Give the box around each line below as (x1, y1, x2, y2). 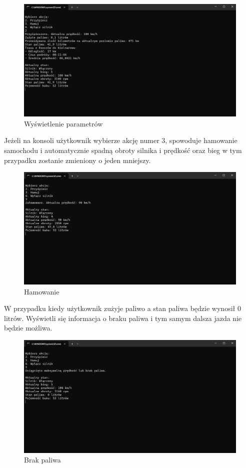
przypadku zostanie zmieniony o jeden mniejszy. (4, 154, 151, 165)
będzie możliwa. (4, 322, 52, 333)
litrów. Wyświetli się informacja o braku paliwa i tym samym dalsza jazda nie (4, 312, 242, 323)
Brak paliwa (24, 454, 61, 465)
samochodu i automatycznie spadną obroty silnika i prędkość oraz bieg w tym (4, 145, 242, 155)
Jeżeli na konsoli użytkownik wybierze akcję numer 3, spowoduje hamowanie (4, 135, 237, 145)
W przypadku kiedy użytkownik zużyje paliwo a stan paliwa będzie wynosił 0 (4, 303, 241, 313)
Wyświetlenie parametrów (24, 118, 103, 128)
